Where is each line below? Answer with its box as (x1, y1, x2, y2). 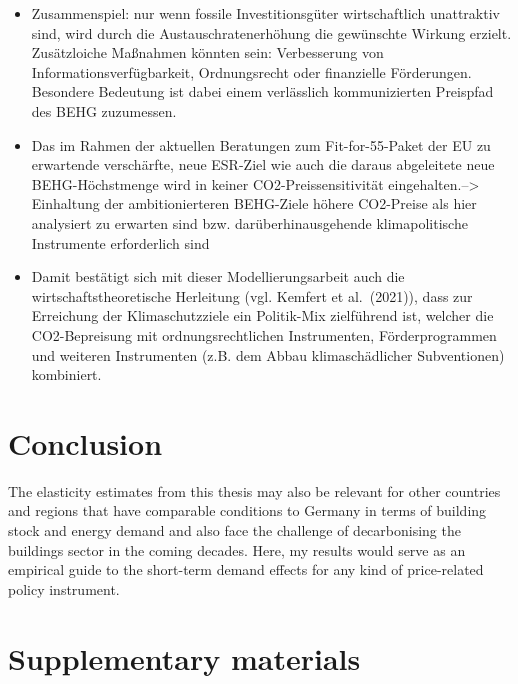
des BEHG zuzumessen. (31, 100, 177, 121)
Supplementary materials (8, 637, 361, 678)
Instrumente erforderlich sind (31, 232, 210, 253)
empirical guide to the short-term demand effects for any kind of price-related (8, 559, 484, 580)
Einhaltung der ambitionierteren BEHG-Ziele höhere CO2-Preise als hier (31, 193, 477, 214)
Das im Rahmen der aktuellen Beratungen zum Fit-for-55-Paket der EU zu (31, 134, 491, 155)
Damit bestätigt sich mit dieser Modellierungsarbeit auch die (31, 266, 405, 287)
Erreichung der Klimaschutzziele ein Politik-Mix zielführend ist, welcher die (31, 305, 494, 326)
